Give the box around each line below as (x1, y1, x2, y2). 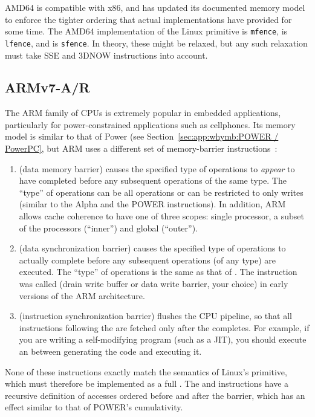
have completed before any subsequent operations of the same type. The (19, 174, 287, 187)
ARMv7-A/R (5, 78, 90, 97)
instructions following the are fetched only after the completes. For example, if (19, 321, 310, 334)
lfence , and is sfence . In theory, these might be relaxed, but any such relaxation (5, 36, 308, 49)
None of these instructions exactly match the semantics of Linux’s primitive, (5, 365, 287, 378)
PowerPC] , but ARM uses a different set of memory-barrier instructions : (5, 142, 278, 155)
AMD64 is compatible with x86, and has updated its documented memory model (5, 1, 305, 13)
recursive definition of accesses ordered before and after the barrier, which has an (5, 389, 305, 401)
